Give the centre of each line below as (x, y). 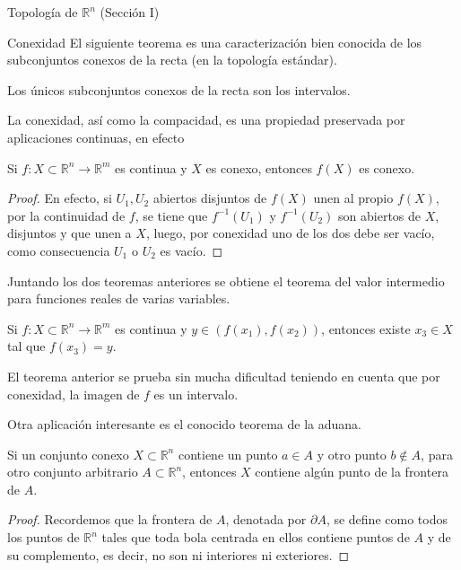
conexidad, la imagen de (74, 394)
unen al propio (353, 198)
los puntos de (43, 537)
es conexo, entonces (259, 167)
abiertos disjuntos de (210, 198)
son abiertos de (380, 215)
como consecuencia (59, 250)
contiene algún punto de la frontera (352, 472)
